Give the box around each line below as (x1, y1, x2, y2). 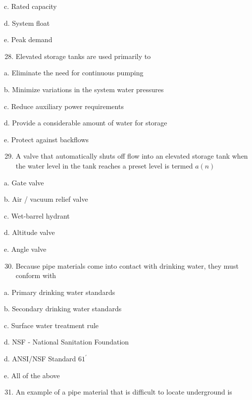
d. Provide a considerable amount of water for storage (4, 117, 167, 128)
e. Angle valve (4, 243, 47, 254)
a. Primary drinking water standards (4, 286, 115, 297)
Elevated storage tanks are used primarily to (15, 51, 151, 61)
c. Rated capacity (4, 1, 57, 11)
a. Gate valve (4, 177, 44, 187)
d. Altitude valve (4, 227, 55, 237)
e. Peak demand (4, 34, 52, 45)
